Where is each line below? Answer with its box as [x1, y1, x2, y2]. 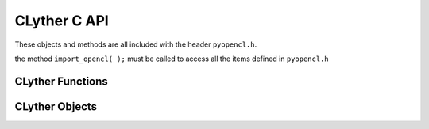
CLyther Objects [14, 100, 98, 113]
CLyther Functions [14, 74, 109, 88]
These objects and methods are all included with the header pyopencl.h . [14, 40, 257, 49]
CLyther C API [14, 12, 109, 29]
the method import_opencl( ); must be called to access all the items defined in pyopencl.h [14, 54, 329, 63]
